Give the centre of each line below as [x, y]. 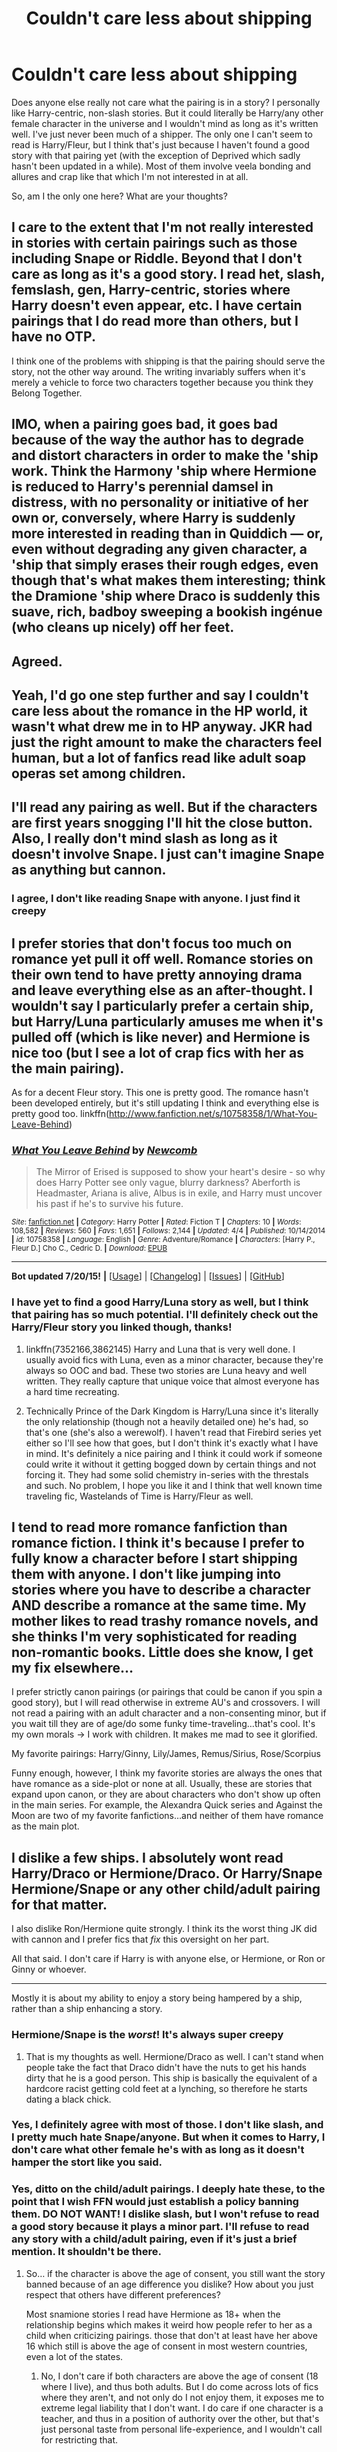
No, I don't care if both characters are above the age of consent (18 [179, 2376]
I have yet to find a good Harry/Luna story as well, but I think [160, 1302]
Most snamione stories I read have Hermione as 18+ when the [153, 2314]
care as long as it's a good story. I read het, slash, [168, 274]
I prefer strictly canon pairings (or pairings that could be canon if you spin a [167, 1692]
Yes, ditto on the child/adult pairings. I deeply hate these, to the [168, 2189]
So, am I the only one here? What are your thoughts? [119, 196]
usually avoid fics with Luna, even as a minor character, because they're [174, 1359]
